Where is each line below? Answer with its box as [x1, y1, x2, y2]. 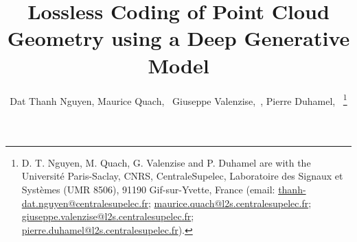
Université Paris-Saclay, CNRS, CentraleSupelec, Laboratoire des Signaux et [21, 169, 343, 183]
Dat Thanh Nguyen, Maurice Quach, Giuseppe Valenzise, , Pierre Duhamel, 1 [10, 91, 347, 108]
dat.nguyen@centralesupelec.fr [21, 195, 148, 210]
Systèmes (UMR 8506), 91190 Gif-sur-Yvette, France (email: [21, 182, 275, 196]
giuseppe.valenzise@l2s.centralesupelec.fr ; [21, 209, 194, 223]
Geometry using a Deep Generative [7, 24, 350, 52]
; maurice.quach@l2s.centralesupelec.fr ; [148, 195, 312, 210]
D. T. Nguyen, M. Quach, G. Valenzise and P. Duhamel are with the [21, 155, 311, 169]
